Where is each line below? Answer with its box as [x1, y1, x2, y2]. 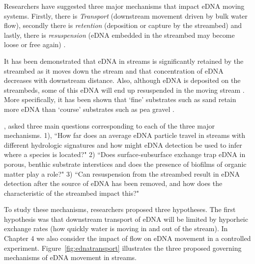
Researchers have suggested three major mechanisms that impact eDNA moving [4, 1, 245, 11]
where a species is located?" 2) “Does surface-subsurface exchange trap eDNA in [4, 149, 246, 159]
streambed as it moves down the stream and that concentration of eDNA [4, 65, 224, 76]
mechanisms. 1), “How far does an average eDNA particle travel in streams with [4, 130, 246, 140]
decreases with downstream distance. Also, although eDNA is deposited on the [4, 75, 241, 85]
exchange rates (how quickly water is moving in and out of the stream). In [4, 223, 228, 234]
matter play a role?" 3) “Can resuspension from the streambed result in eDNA [4, 168, 240, 179]
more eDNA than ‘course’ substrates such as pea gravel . [4, 104, 174, 114]
